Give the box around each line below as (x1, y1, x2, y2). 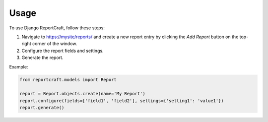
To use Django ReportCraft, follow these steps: (9, 25, 105, 31)
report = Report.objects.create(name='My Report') (19, 91, 146, 97)
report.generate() (19, 105, 65, 111)
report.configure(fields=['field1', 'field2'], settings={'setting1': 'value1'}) (19, 98, 224, 104)
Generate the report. (21, 55, 64, 61)
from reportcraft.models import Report (19, 77, 117, 83)
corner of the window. (32, 41, 77, 47)
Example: (9, 63, 28, 69)
